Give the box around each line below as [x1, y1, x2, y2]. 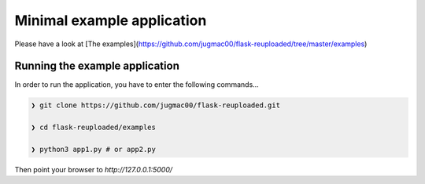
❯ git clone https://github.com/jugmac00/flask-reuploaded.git [31, 101, 281, 110]
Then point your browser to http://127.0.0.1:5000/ [14, 164, 173, 174]
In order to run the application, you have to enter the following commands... [14, 80, 259, 89]
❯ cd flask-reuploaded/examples [31, 123, 157, 132]
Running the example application [14, 60, 180, 73]
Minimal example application [14, 12, 207, 29]
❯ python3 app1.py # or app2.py [31, 145, 157, 153]
